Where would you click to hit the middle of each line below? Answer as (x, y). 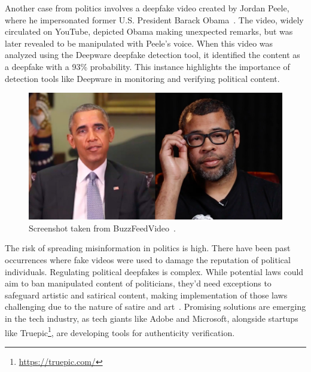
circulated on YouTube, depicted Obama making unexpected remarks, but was (149, 31)
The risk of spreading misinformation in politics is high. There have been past (148, 248)
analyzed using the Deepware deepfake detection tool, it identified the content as (153, 55)
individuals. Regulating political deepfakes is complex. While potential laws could (154, 271)
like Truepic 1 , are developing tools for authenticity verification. (120, 331)
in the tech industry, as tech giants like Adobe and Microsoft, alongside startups (152, 318)
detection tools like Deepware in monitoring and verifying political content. (142, 78)
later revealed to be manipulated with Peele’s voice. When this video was (139, 43)
